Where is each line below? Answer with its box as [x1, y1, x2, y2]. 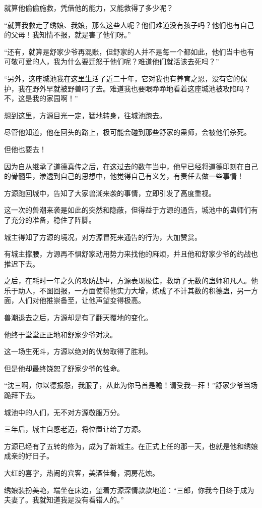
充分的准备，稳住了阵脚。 [11, 214, 96, 225]
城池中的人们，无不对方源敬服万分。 [4, 407, 124, 417]
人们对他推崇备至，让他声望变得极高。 [18, 295, 145, 306]
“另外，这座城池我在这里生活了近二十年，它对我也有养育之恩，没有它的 [4, 73, 240, 83]
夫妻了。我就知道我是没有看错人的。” [4, 494, 124, 505]
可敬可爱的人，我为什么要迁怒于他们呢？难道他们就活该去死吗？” [4, 56, 219, 67]
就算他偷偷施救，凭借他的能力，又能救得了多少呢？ [4, 3, 173, 13]
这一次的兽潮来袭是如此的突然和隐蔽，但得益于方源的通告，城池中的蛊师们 [4, 205, 251, 215]
